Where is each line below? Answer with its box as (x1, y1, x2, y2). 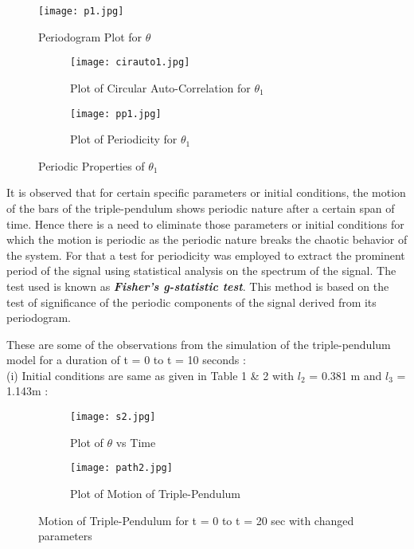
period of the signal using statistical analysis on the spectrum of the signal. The (6, 262, 396, 279)
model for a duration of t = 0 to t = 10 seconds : (6, 351, 246, 368)
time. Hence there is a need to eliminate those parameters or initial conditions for (6, 215, 404, 232)
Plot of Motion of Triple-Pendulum (70, 484, 240, 501)
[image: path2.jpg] (70, 462, 173, 474)
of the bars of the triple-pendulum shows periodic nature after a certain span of (6, 199, 395, 216)
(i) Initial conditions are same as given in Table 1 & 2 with (6, 367, 295, 383)
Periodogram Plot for (38, 28, 143, 45)
